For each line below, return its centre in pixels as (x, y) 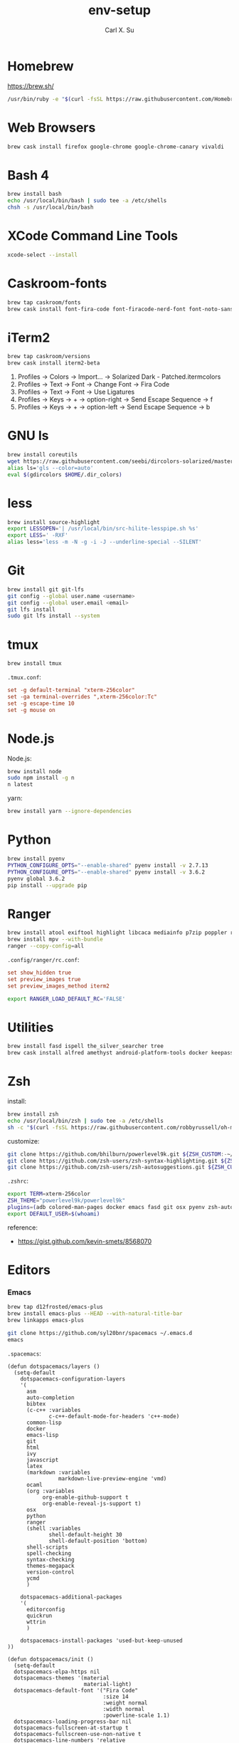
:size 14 (116, 1697)
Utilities (31, 1027)
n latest (20, 785)
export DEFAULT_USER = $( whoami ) (54, 1214)
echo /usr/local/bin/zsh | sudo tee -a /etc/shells (85, 1121)
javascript (42, 1460)
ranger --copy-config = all (46, 946)
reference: (22, 1228)
